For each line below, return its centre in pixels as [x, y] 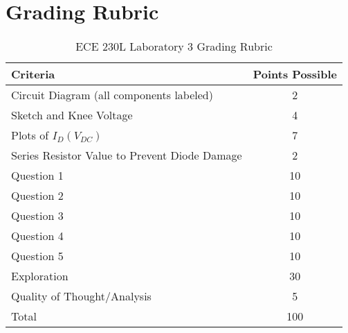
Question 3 [37, 216]
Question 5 [37, 256]
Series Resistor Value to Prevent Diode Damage [127, 155]
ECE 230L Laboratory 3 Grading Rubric [174, 46]
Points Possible [295, 74]
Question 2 [37, 196]
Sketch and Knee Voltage [72, 115]
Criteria [33, 74]
